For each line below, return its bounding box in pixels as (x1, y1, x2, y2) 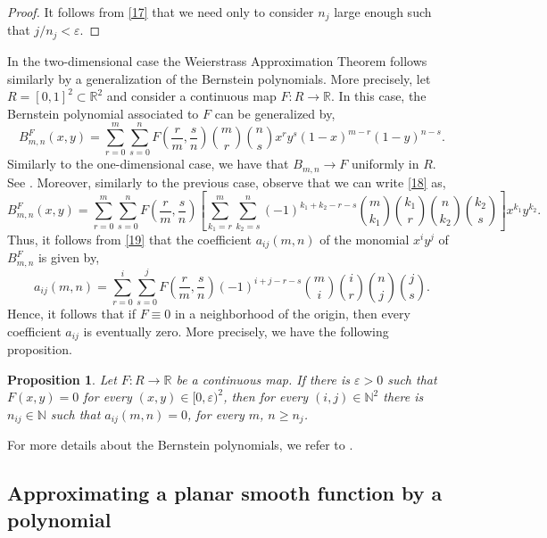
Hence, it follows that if (7, 303, 136, 322)
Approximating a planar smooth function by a (7, 479, 443, 507)
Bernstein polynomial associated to (7, 103, 199, 122)
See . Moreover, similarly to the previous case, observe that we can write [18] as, (7, 172, 446, 191)
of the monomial (319, 229, 410, 248)
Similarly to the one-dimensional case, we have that (7, 154, 289, 173)
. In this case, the (331, 87, 427, 105)
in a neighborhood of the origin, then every (174, 303, 410, 322)
